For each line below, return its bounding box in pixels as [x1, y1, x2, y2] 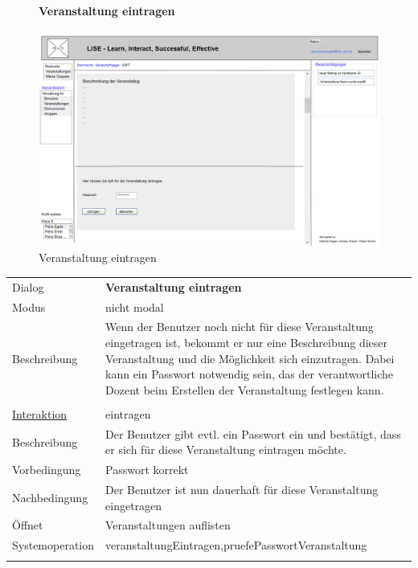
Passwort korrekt [105, 461, 189, 478]
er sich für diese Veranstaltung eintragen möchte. [105, 441, 346, 458]
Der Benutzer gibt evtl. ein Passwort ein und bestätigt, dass [105, 425, 401, 442]
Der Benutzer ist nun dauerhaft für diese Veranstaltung [105, 481, 379, 498]
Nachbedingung [12, 488, 88, 505]
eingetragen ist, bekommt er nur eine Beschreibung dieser [105, 334, 388, 351]
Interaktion [12, 405, 68, 422]
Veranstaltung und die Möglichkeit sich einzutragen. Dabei [105, 349, 395, 366]
